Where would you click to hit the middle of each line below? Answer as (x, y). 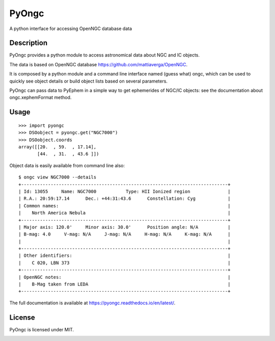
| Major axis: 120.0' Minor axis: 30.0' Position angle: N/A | (125, 227)
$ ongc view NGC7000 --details (58, 177)
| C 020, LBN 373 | (125, 263)
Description (29, 43)
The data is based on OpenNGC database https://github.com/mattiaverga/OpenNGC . (99, 64)
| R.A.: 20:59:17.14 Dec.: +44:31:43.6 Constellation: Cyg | (125, 199)
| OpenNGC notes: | (125, 277)
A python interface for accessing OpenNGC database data (71, 29)
